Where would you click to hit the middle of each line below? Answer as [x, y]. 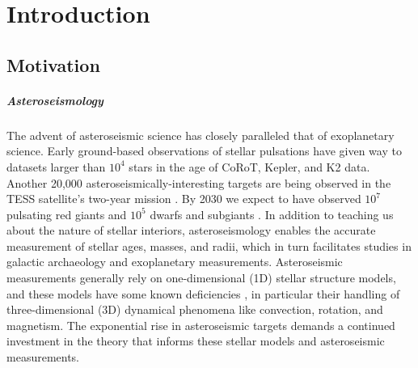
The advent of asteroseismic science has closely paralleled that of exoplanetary [201, 135]
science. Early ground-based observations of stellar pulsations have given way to [204, 151]
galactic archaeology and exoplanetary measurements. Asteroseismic [175, 262]
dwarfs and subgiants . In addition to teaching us [272, 214]
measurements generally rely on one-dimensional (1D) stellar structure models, [201, 278]
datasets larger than [56, 166]
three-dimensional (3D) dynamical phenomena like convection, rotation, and [195, 309]
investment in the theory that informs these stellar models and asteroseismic [196, 341]
